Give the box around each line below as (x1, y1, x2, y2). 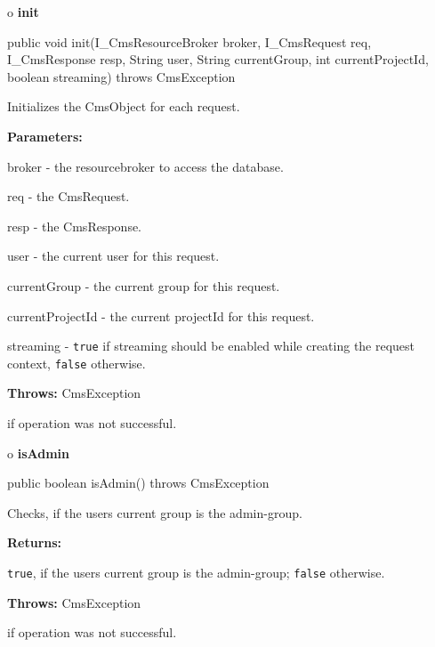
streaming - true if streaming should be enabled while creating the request (7, 336, 415, 355)
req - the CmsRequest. (7, 187, 130, 206)
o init (7, 3, 39, 20)
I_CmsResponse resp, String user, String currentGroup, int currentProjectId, (7, 50, 429, 69)
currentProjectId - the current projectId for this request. (7, 306, 315, 325)
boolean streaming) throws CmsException (7, 67, 236, 85)
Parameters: (7, 126, 83, 145)
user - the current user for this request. (7, 247, 220, 265)
